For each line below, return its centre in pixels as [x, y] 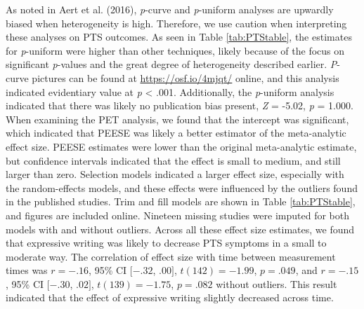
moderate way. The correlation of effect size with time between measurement [171, 256]
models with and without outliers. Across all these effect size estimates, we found [180, 229]
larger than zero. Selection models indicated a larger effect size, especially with [175, 174]
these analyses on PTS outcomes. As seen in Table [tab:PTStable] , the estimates [179, 37]
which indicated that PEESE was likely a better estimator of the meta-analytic [176, 133]
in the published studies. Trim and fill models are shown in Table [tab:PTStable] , [181, 201]
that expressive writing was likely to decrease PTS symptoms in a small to [166, 243]
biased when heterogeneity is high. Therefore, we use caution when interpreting [176, 23]
